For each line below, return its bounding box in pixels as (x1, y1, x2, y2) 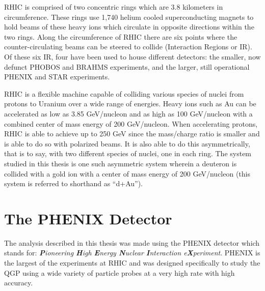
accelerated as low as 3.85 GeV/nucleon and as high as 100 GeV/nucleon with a (4, 108, 253, 119)
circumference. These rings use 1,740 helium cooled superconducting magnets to (4, 11, 254, 22)
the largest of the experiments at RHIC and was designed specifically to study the (4, 257, 260, 268)
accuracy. (4, 277, 33, 288)
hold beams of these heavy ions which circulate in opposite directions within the (4, 21, 254, 32)
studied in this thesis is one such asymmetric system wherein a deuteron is (4, 158, 237, 168)
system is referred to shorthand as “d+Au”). (4, 178, 143, 189)
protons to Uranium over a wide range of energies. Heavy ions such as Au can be (4, 98, 256, 109)
